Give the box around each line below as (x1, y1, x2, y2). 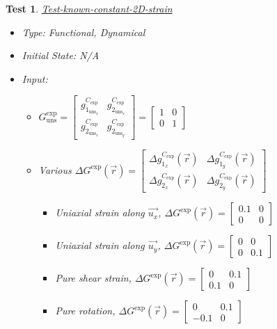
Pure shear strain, (55, 271, 132, 285)
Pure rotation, (55, 303, 116, 318)
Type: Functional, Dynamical (22, 24, 145, 39)
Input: (22, 71, 48, 86)
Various (38, 162, 72, 177)
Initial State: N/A (22, 48, 100, 63)
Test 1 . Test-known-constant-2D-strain (6, 1, 173, 15)
